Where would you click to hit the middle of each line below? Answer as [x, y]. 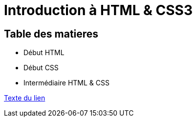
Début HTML [44, 53]
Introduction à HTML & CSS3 [98, 10]
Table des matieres [51, 34]
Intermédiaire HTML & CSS [66, 83]
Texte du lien [25, 98]
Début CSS [41, 68]
